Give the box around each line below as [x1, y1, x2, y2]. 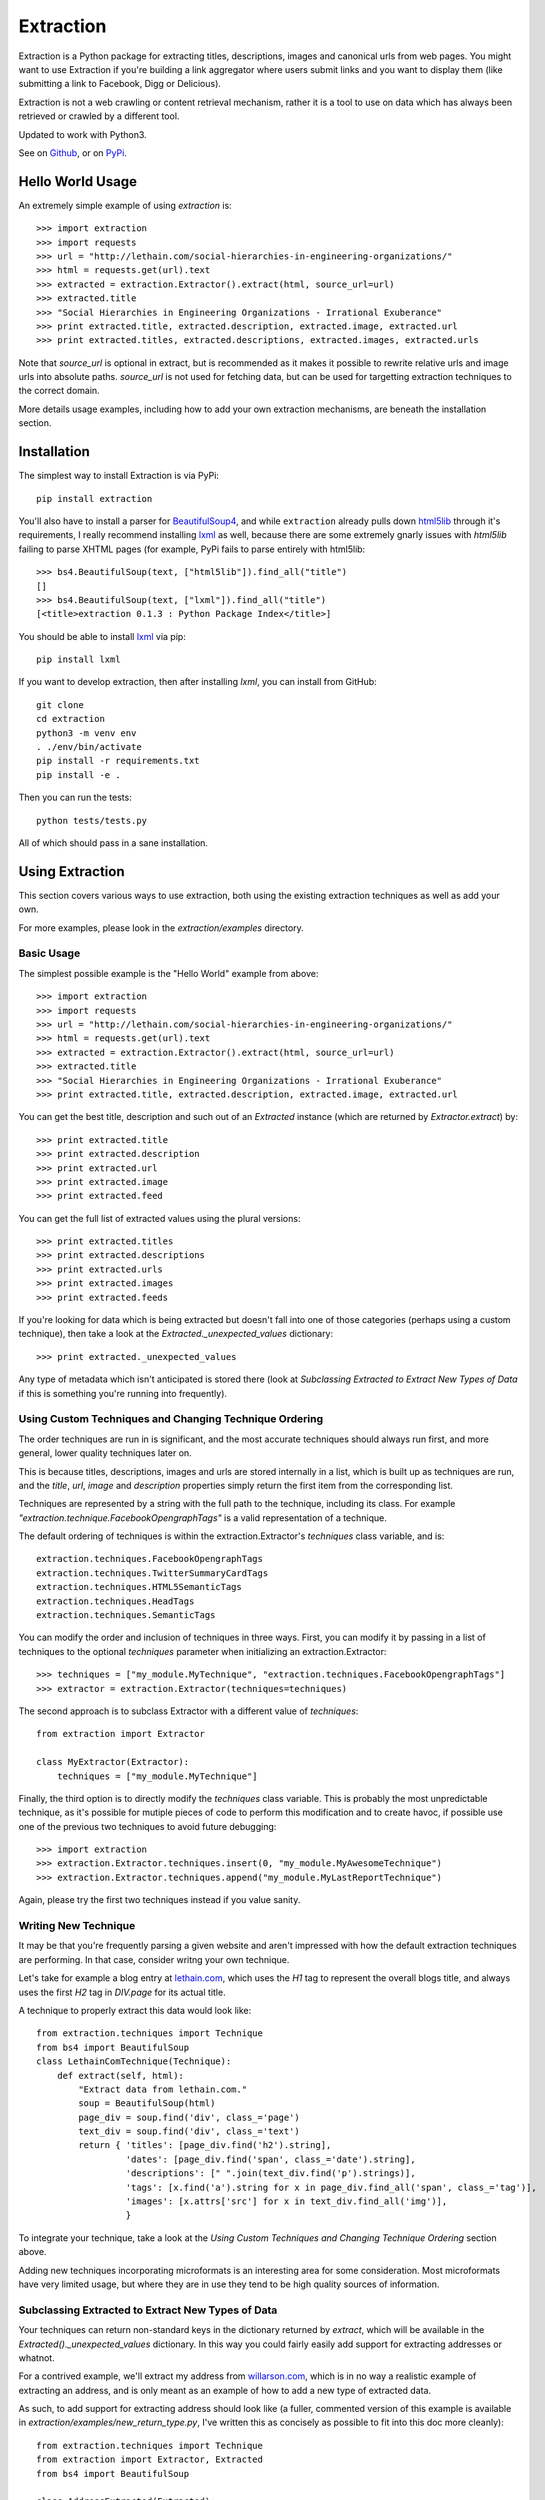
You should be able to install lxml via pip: [18, 630, 187, 642]
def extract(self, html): [56, 2070, 185, 2081]
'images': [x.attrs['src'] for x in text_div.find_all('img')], [125, 2196, 448, 2207]
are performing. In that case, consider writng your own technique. [18, 1953, 290, 1965]
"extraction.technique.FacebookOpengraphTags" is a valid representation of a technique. [18, 1511, 387, 1524]
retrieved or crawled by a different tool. [18, 110, 180, 122]
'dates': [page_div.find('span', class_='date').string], [125, 2153, 416, 2165]
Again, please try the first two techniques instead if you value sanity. [18, 1894, 301, 1906]
